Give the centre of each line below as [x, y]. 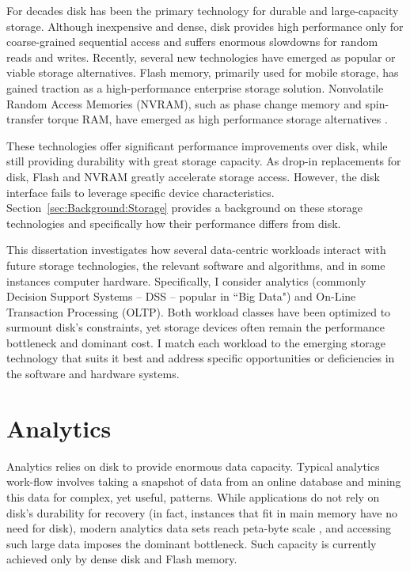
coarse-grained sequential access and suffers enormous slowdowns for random [192, 42]
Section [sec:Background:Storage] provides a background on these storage [184, 208]
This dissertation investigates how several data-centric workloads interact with [196, 250]
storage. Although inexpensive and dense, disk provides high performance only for [205, 26]
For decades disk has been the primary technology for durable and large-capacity [203, 10]
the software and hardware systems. [93, 374]
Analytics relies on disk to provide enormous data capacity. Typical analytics [193, 466]
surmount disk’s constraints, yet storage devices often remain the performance [196, 327]
